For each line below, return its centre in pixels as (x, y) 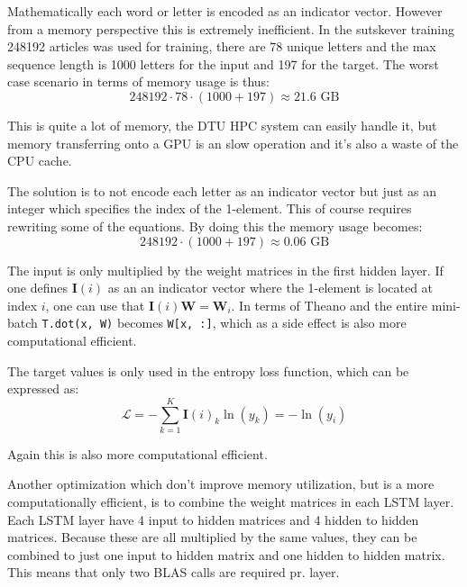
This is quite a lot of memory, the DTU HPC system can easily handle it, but (222, 125)
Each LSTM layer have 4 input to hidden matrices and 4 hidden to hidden (213, 519)
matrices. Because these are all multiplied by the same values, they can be (212, 537)
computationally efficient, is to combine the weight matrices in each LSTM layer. (231, 502)
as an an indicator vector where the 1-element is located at (270, 288)
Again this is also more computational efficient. (137, 453)
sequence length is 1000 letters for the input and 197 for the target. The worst (223, 63)
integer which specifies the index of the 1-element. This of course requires (210, 208)
